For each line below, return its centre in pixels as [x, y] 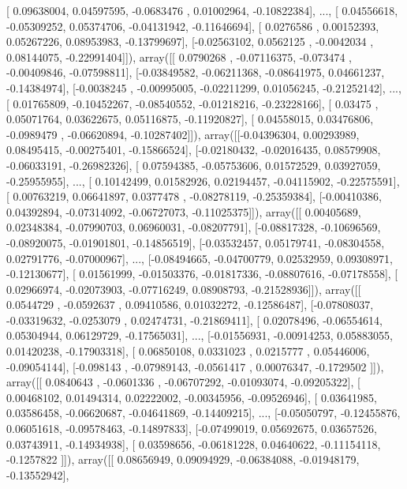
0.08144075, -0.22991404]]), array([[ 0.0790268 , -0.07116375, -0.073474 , [179, 56]
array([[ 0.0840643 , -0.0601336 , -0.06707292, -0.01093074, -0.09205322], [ [183, 382]
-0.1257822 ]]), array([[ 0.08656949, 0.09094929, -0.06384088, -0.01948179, [183, 459]
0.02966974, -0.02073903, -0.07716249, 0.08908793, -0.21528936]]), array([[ [184, 289]
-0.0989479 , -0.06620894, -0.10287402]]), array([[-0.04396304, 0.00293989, [183, 134]
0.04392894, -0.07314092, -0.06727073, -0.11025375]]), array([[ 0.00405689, [184, 211]
